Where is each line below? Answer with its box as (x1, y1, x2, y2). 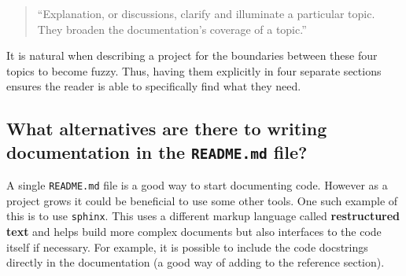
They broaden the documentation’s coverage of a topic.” (37, 20, 307, 37)
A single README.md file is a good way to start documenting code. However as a (6, 177, 388, 193)
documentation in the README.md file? (6, 139, 308, 164)
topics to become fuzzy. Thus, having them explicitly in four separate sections (6, 62, 382, 79)
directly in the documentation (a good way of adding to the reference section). (6, 254, 385, 270)
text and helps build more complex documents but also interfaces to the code (6, 223, 382, 240)
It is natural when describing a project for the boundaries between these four (6, 47, 378, 64)
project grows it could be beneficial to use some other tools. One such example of (6, 192, 398, 208)
